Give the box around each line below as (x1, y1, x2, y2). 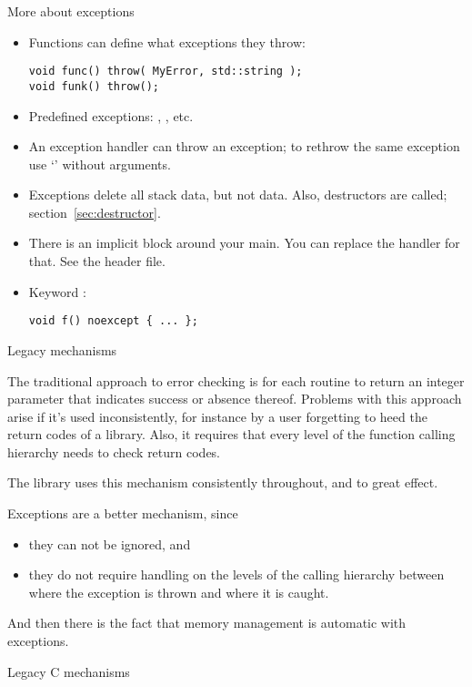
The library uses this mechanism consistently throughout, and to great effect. (7, 473, 438, 492)
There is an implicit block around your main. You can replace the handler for (28, 233, 460, 252)
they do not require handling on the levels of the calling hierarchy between (28, 565, 445, 584)
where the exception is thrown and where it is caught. (28, 582, 329, 601)
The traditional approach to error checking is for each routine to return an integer (7, 371, 465, 390)
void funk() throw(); (28, 79, 159, 93)
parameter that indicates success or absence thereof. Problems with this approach (7, 389, 462, 408)
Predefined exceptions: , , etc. (28, 106, 194, 125)
